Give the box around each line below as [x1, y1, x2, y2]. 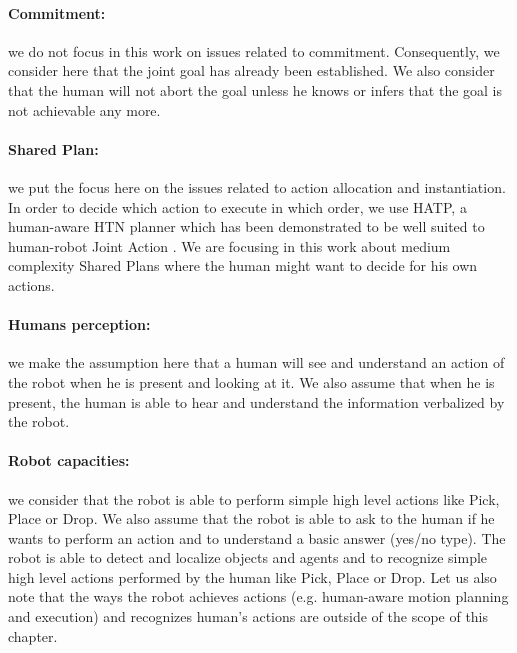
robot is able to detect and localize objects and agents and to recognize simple [8, 547, 488, 568]
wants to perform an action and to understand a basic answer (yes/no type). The [8, 527, 506, 548]
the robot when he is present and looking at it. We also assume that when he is [8, 371, 495, 392]
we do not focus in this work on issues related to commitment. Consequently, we [8, 40, 500, 61]
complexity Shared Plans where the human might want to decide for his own [8, 255, 478, 276]
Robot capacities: [8, 450, 130, 471]
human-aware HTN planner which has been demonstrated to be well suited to [8, 216, 485, 237]
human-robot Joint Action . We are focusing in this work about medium [8, 235, 451, 256]
